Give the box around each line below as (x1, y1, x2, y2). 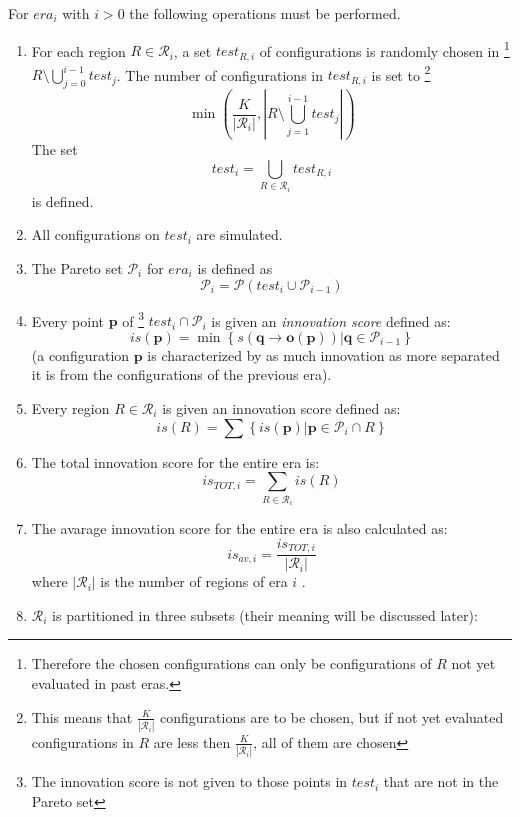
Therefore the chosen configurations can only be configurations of (31, 653, 432, 674)
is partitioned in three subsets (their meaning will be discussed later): (52, 604, 478, 625)
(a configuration (31, 344, 130, 365)
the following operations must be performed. (129, 3, 401, 23)
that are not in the (383, 771, 499, 792)
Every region (31, 398, 110, 418)
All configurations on (31, 224, 160, 245)
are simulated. (196, 224, 283, 245)
